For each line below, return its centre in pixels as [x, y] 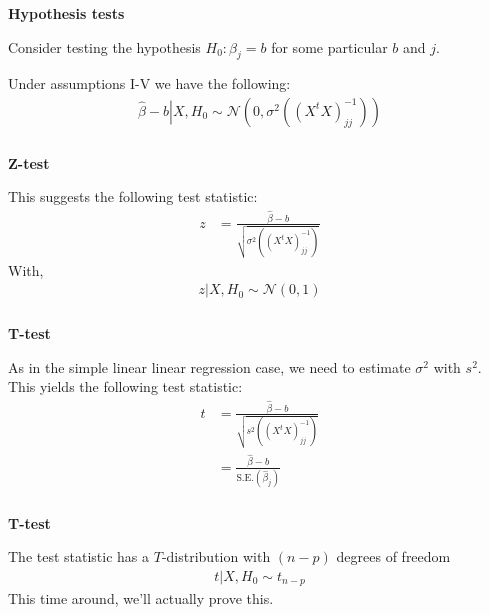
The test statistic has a [79, 556]
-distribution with [216, 556]
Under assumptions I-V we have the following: [149, 83]
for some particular [329, 46]
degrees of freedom [393, 556]
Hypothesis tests [66, 12]
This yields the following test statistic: [125, 386]
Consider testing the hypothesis [104, 46]
